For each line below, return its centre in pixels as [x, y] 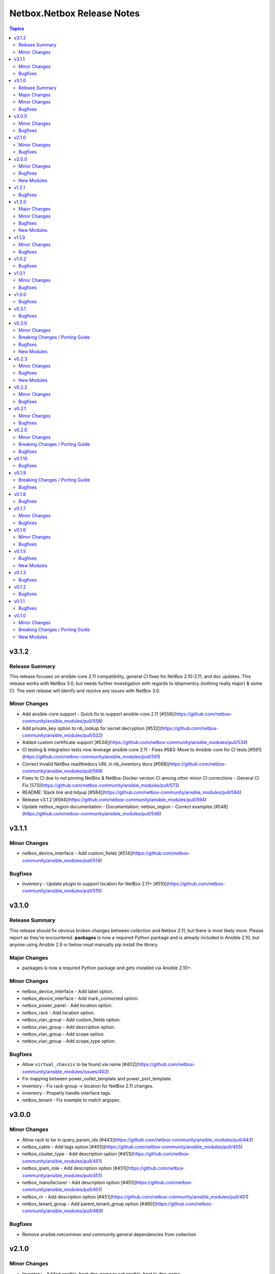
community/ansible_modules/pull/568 [62, 771]
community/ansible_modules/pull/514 [61, 860]
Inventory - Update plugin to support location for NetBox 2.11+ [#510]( [95, 884]
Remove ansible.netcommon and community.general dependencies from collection [109, 1234]
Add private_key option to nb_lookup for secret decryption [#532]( [92, 728]
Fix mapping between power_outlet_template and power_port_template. [97, 1079]
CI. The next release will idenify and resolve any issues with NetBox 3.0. [85, 691]
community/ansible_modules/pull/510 [61, 891]
